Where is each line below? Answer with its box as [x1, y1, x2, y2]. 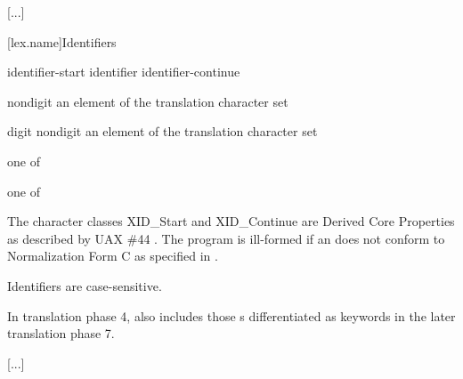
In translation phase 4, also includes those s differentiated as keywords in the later [7, 306, 456, 325]
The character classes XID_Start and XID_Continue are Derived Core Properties [7, 212, 455, 230]
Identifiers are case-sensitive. [7, 276, 162, 294]
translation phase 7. [7, 324, 115, 343]
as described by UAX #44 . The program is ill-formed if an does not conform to [7, 229, 445, 247]
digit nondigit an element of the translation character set [7, 122, 318, 141]
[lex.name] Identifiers [7, 32, 117, 51]
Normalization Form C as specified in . [7, 246, 218, 265]
